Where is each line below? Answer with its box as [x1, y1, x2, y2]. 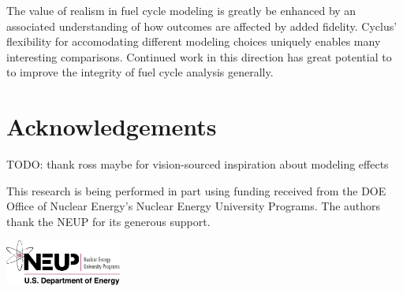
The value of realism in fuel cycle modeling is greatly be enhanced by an [6, 2, 356, 18]
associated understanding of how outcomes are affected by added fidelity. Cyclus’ [6, 17, 397, 34]
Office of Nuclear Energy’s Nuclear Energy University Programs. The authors [6, 198, 381, 214]
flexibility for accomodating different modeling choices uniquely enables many [6, 33, 381, 50]
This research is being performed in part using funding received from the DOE [6, 182, 386, 198]
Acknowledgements [6, 110, 217, 143]
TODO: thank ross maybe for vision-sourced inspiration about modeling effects [6, 156, 389, 172]
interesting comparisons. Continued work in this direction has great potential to [6, 48, 392, 65]
